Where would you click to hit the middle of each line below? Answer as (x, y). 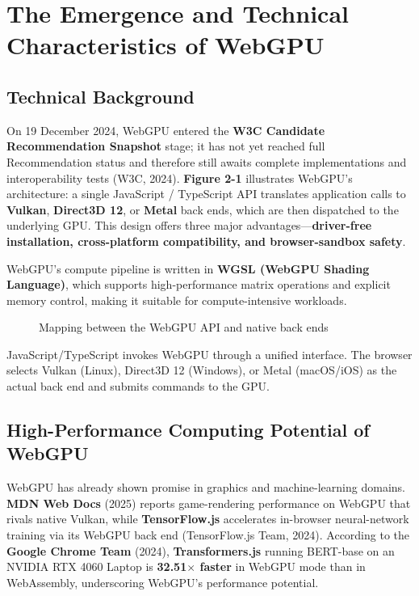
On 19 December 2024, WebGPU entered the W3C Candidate (166, 130)
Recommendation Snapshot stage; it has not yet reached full (166, 146)
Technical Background (101, 96)
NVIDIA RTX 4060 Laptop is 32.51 (97, 566)
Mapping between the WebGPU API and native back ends (184, 327)
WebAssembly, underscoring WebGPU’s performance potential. (163, 582)
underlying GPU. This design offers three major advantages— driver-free (189, 225)
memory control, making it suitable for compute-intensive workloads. (177, 300)
